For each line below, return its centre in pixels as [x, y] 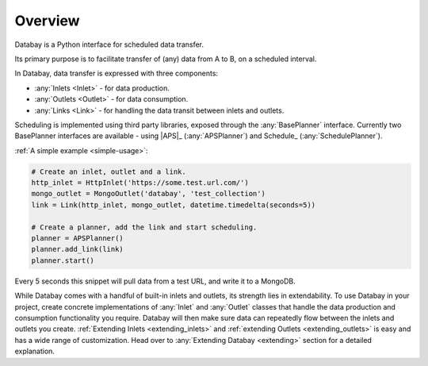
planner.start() [63, 260]
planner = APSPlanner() [78, 238]
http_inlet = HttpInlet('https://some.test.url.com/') [140, 183]
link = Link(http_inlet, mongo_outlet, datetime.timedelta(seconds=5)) [174, 205]
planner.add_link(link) [78, 249]
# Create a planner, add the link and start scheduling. [144, 227]
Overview [47, 21]
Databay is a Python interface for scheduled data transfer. [109, 44]
